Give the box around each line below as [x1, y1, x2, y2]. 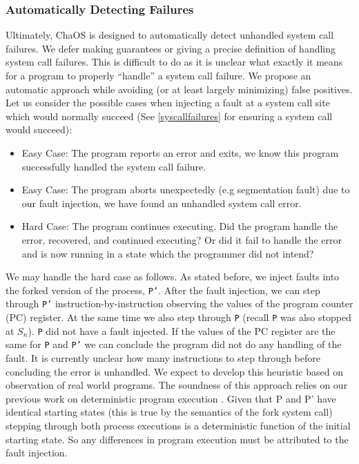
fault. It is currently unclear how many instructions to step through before [6, 351, 320, 365]
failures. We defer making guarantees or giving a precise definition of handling [6, 41, 336, 55]
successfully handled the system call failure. [21, 159, 206, 173]
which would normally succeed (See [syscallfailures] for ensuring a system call [6, 108, 333, 123]
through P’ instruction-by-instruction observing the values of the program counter [6, 296, 353, 311]
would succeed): [6, 122, 72, 137]
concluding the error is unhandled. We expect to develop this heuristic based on [6, 364, 343, 378]
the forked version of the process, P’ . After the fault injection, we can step [6, 282, 320, 297]
